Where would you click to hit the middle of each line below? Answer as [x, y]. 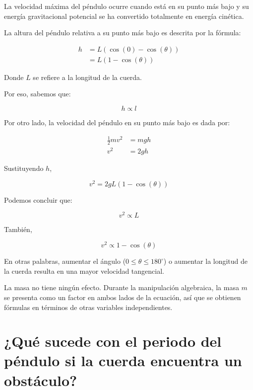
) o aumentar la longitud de [206, 261]
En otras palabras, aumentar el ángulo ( [65, 261]
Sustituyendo [24, 168]
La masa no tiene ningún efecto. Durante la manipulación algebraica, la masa [122, 287]
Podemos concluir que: [38, 199]
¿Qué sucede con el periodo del [113, 341]
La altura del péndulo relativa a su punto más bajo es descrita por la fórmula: [123, 33]
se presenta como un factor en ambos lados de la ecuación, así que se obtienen [123, 297]
